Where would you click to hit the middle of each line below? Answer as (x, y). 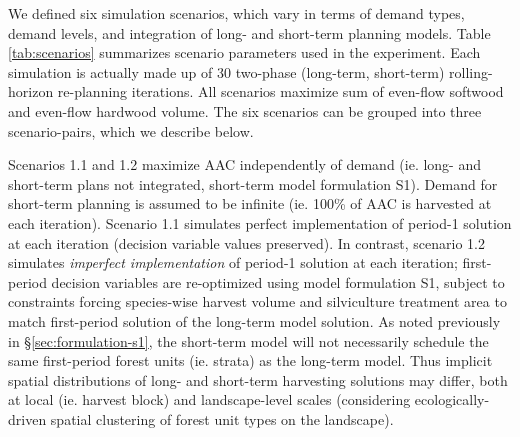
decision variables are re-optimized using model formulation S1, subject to (278, 281)
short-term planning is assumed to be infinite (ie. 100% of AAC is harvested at (250, 203)
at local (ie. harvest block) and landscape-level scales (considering (209, 399)
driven (27, 418)
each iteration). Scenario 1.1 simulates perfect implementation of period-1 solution (260, 222)
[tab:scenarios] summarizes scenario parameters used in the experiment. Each (244, 52)
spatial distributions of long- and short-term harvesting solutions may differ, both (258, 379)
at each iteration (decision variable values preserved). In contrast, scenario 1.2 (246, 242)
